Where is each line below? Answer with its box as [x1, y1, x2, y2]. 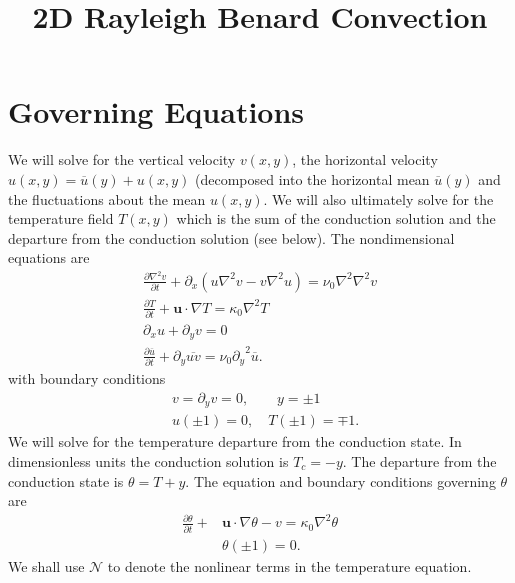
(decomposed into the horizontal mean [195, 168, 430, 189]
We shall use [8, 555, 85, 576]
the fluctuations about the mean [8, 188, 206, 209]
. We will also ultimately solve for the [263, 188, 494, 209]
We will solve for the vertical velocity [8, 149, 236, 170]
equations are [8, 247, 90, 268]
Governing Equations [8, 91, 305, 132]
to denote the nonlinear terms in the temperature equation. [107, 555, 472, 576]
